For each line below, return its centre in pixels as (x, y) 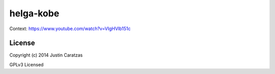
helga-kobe (34, 13)
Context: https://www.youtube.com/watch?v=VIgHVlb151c (70, 29)
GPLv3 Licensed (26, 64)
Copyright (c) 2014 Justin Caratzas (46, 55)
